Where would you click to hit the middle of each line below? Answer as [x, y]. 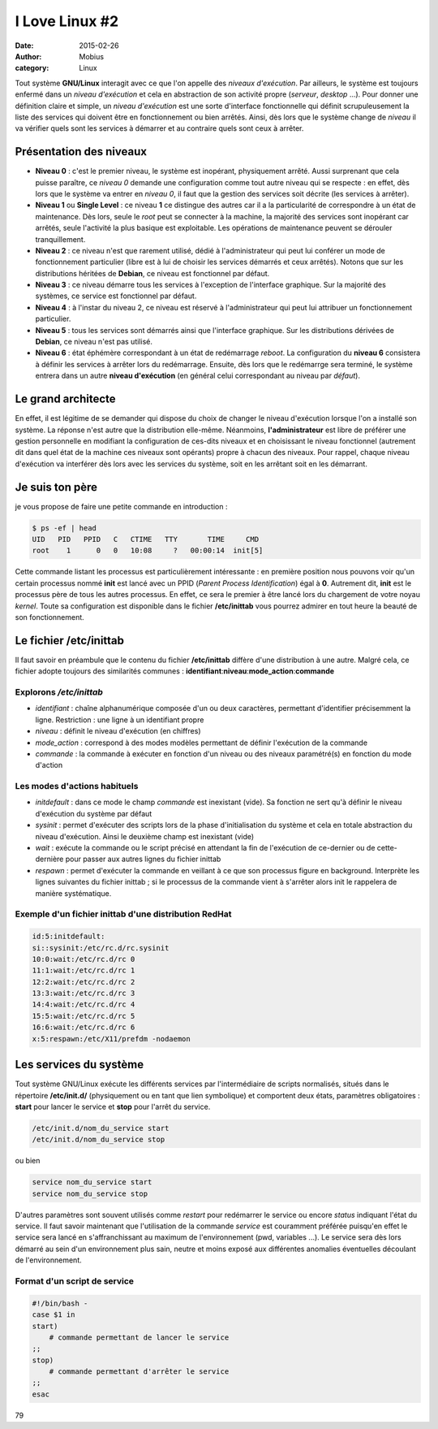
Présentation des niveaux [81, 152]
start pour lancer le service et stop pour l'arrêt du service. [113, 1106]
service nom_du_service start [92, 1182]
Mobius [92, 56]
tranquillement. [60, 239]
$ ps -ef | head [64, 528]
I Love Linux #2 [67, 21]
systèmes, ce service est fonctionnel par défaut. [116, 296]
